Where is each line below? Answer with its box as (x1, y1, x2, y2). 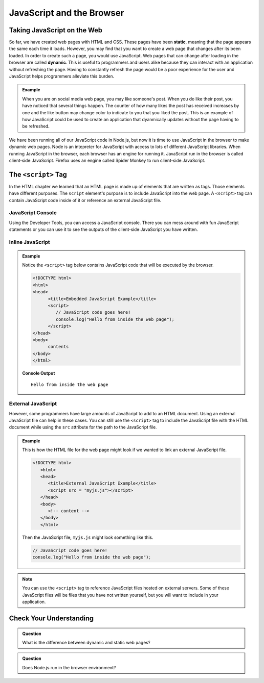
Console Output (22, 370, 55, 376)
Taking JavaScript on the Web (9, 26, 103, 34)
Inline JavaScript (9, 238, 50, 245)
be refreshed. (22, 123, 50, 129)
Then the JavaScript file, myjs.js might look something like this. (22, 534, 154, 540)
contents (48, 344, 69, 350)
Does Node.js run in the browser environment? (22, 664, 116, 670)
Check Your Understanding (9, 614, 94, 623)
